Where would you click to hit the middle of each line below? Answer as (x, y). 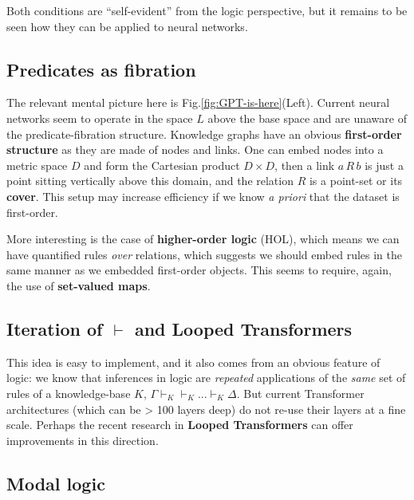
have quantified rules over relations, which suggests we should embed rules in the (204, 254)
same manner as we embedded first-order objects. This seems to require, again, (199, 270)
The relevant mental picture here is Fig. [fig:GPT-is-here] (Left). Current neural (198, 102)
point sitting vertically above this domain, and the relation (150, 181)
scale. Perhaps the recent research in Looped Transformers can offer (180, 425)
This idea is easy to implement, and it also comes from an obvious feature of (193, 362)
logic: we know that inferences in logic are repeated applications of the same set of (206, 378)
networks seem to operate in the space (100, 118)
